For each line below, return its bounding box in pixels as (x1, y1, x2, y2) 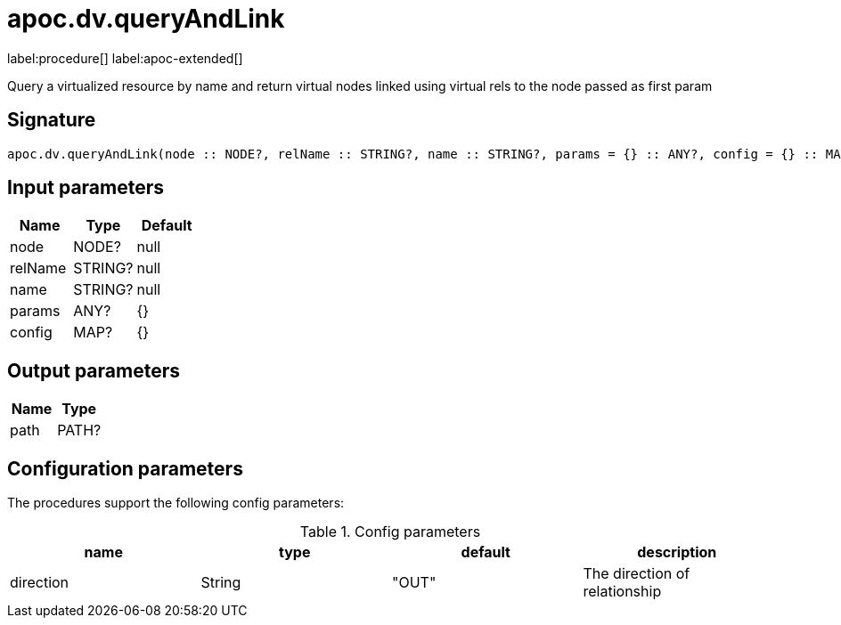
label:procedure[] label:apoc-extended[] (7, 50, 243, 66)
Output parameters (7, 359, 180, 382)
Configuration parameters (7, 457, 243, 480)
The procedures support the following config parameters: (7, 495, 345, 511)
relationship (583, 582, 662, 601)
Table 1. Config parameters (299, 523, 481, 541)
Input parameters (7, 176, 165, 199)
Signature (7, 109, 96, 132)
